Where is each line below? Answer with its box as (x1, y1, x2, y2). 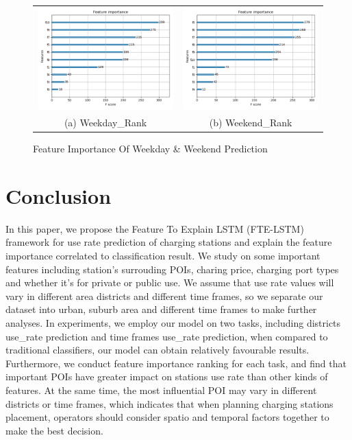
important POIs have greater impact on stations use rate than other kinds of (5, 369, 328, 384)
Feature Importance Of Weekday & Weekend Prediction (33, 141, 268, 156)
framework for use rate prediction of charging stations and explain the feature (5, 235, 332, 249)
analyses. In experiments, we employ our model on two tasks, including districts (5, 315, 341, 329)
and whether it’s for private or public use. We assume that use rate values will (5, 275, 334, 290)
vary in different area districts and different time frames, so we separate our (5, 288, 323, 303)
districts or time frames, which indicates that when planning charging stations (5, 396, 334, 410)
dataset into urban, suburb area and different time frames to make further (5, 302, 317, 316)
